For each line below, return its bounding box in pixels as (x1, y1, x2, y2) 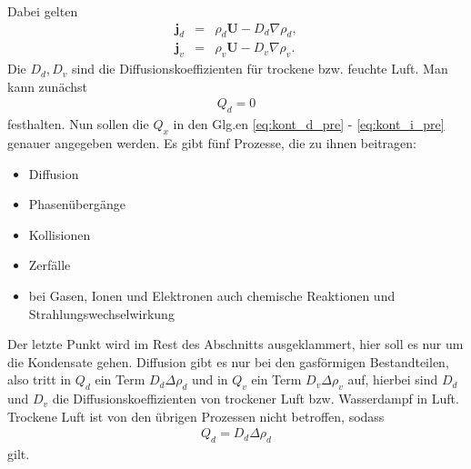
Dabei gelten (7, 2, 78, 20)
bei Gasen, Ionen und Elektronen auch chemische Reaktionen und (28, 286, 396, 305)
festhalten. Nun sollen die (7, 115, 149, 134)
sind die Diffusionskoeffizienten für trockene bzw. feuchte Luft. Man (71, 59, 448, 78)
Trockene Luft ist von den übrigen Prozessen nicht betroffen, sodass (7, 406, 385, 425)
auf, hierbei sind (347, 370, 438, 389)
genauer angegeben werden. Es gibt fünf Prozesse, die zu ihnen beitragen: (7, 134, 416, 153)
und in (191, 370, 228, 389)
